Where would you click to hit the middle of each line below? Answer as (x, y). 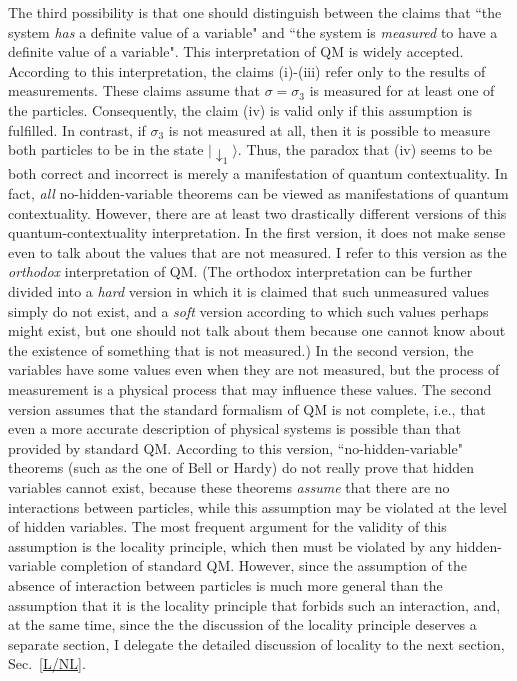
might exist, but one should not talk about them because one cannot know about (257, 330)
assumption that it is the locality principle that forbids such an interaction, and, (254, 604)
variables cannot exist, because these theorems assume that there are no (229, 486)
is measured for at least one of (402, 90)
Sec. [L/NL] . (47, 663)
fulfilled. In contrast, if (77, 129)
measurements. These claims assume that (134, 90)
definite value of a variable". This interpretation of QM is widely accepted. (236, 51)
